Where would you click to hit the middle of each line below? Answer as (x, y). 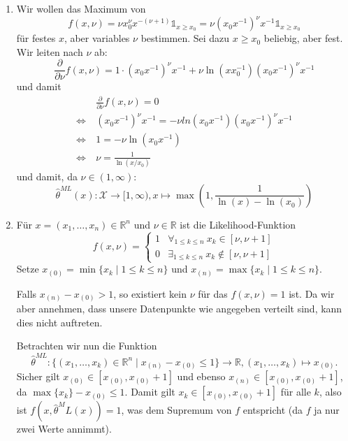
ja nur (327, 410)
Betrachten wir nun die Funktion (87, 346)
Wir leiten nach (50, 51)
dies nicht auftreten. (59, 322)
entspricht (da (273, 410)
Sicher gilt (38, 376)
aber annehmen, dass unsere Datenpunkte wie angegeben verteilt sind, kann (179, 309)
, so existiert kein (150, 293)
